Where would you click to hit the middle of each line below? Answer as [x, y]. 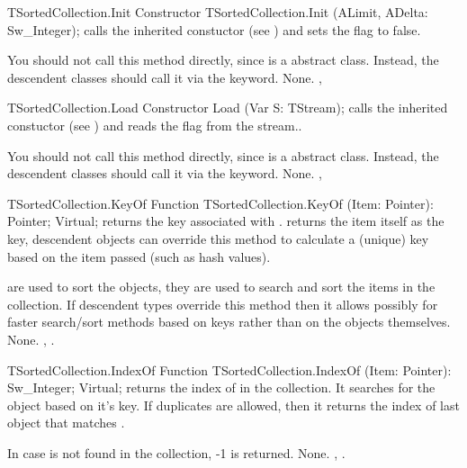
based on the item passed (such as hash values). [139, 256]
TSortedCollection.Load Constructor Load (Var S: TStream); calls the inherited [228, 108]
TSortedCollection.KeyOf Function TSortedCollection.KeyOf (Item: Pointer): [220, 203]
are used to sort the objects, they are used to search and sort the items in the [221, 287]
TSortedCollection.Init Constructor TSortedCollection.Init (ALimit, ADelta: [218, 12]
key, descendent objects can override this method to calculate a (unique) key [218, 238]
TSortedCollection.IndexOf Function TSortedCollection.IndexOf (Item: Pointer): [229, 369]
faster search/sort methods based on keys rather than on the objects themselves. [229, 322]
